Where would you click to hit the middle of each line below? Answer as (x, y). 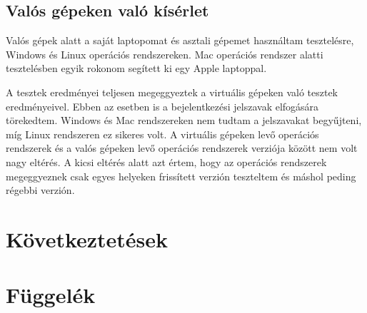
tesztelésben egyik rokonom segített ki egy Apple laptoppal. (136, 68)
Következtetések (87, 238)
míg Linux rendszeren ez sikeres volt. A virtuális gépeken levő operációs (162, 134)
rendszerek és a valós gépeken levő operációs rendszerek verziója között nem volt (182, 148)
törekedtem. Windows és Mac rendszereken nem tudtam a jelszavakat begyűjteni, (184, 120)
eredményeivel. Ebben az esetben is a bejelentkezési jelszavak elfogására (162, 106)
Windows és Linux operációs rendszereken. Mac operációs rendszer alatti (165, 54)
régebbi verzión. (40, 190)
